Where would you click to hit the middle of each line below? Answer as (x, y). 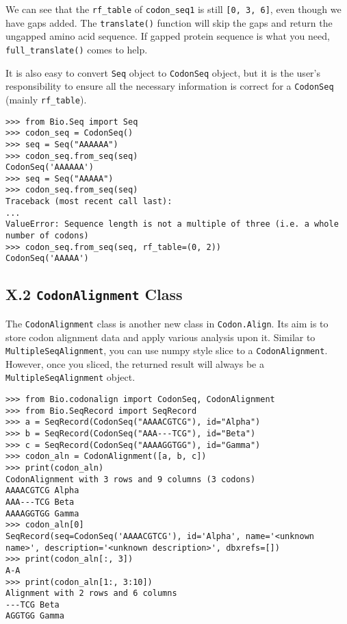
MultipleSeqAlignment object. (70, 377)
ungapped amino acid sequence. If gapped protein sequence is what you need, (168, 36)
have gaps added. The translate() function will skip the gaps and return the (169, 22)
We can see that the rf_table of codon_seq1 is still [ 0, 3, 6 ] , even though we (173, 9)
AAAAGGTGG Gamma (42, 513)
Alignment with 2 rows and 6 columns (91, 594)
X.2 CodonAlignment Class (94, 294)
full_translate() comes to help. (77, 49)
